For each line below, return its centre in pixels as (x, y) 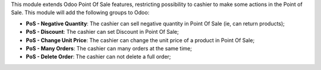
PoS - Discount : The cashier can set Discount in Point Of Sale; (102, 32)
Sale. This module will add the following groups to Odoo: (80, 12)
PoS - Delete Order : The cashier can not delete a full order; (98, 57)
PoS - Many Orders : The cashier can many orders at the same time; (109, 48)
